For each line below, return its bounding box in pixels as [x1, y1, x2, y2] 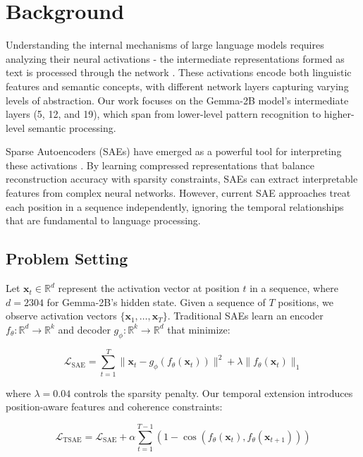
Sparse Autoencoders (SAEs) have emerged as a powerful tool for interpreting [6, 144, 342, 159]
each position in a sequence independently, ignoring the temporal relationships [6, 199, 344, 214]
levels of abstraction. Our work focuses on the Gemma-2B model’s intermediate [6, 92, 349, 107]
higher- [324, 106, 355, 121]
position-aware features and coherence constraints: [6, 399, 223, 414]
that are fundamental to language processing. [6, 213, 201, 228]
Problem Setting [6, 248, 128, 269]
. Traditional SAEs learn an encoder [167, 308, 324, 323]
